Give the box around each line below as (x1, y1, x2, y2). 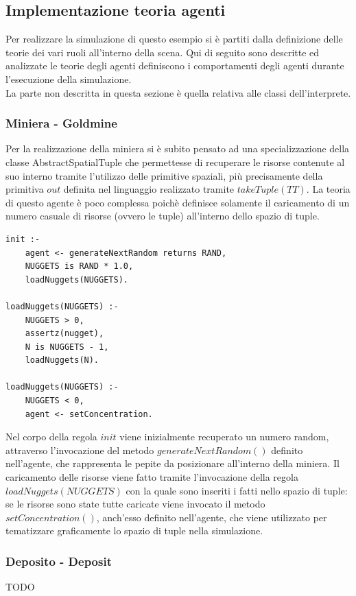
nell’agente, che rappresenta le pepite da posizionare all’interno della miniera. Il (5, 456, 340, 470)
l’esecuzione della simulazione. (5, 71, 132, 86)
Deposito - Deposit (5, 552, 112, 569)
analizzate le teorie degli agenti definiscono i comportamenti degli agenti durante (5, 58, 344, 73)
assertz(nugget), (25, 329, 104, 339)
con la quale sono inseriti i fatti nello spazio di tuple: (126, 483, 348, 497)
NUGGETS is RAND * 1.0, (25, 261, 134, 272)
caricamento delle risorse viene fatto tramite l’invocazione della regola (5, 470, 298, 484)
